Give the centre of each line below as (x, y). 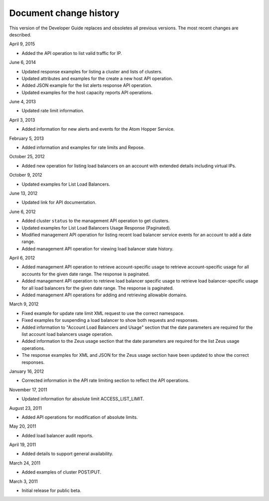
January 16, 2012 (27, 371)
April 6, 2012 (22, 258)
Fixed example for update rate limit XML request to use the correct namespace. (103, 313)
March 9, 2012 (24, 304)
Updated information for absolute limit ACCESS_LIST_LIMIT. (83, 399)
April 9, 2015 (22, 44)
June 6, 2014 (22, 62)
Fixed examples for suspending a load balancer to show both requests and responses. (110, 320)
